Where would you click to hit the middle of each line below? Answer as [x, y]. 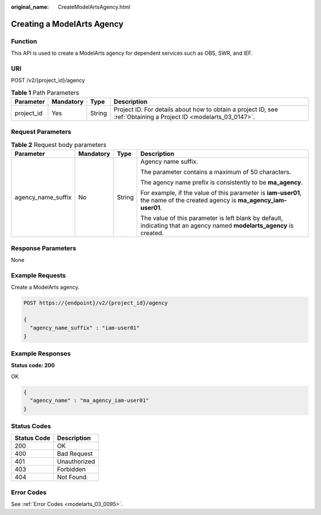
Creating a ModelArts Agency [67, 24]
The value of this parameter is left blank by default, [212, 219]
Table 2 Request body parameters [59, 145]
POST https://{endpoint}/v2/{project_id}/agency [96, 303]
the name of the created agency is [188, 201]
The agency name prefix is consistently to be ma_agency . [222, 183]
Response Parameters [44, 248]
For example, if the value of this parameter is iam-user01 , [221, 193]
